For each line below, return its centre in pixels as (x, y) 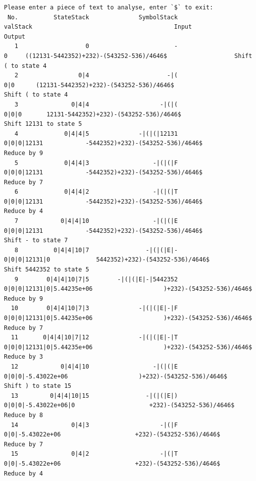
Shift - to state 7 (36, 240)
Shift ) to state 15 (38, 386)
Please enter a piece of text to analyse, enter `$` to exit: (109, 7)
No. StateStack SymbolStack (93, 17)
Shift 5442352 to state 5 (47, 270)
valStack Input (98, 27)
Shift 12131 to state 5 (43, 124)
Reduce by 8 (24, 415)
